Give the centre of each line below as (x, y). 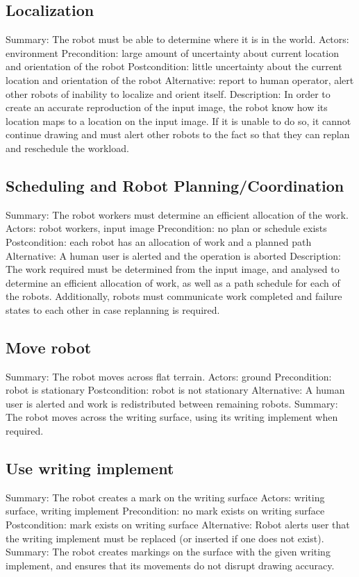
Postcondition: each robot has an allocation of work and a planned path (159, 241)
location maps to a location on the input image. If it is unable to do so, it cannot (178, 120)
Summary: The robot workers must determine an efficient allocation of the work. (177, 214)
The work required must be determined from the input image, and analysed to (173, 269)
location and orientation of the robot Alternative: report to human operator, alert (180, 80)
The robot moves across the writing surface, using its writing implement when (172, 417)
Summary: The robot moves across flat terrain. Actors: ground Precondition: (169, 376)
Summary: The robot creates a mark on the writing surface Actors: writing (165, 497)
